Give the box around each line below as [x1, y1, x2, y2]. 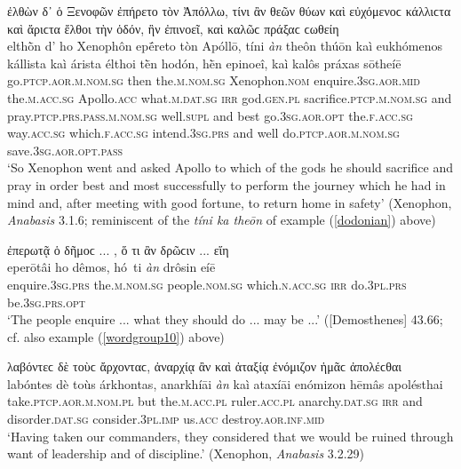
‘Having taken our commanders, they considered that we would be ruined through [7, 426, 454, 445]
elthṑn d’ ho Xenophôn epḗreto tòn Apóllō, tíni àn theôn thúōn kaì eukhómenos [7, 36, 443, 55]
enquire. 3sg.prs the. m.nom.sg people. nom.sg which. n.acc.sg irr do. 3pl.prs [7, 274, 407, 293]
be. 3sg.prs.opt [7, 292, 86, 311]
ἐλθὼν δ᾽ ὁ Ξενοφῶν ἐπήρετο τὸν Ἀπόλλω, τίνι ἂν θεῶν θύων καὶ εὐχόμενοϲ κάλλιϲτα [7, 2, 451, 20]
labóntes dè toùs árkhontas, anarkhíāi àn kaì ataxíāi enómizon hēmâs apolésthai [7, 374, 443, 393]
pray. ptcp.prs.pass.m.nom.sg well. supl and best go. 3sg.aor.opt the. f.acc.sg [7, 106, 413, 124]
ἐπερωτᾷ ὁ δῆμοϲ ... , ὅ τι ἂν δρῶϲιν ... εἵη [7, 240, 229, 258]
